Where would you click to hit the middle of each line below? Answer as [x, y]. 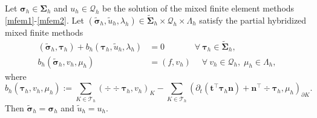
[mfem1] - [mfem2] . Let [44, 20]
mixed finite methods [44, 32]
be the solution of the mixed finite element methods [198, 8]
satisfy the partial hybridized [253, 20]
